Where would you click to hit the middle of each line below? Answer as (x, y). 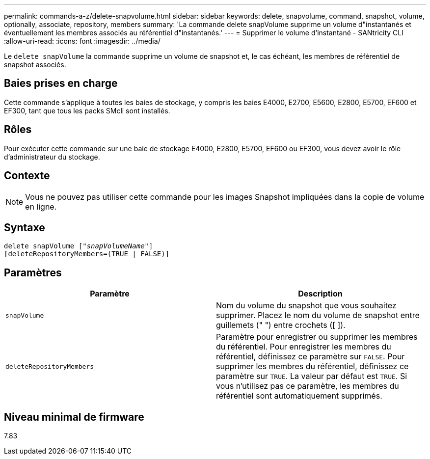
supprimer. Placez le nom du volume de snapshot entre (318, 315)
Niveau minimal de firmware (74, 417)
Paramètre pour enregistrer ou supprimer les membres (317, 337)
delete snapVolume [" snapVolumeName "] (79, 246)
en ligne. (41, 206)
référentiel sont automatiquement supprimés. (299, 396)
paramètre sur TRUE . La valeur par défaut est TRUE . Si (312, 376)
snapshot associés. (35, 65)
